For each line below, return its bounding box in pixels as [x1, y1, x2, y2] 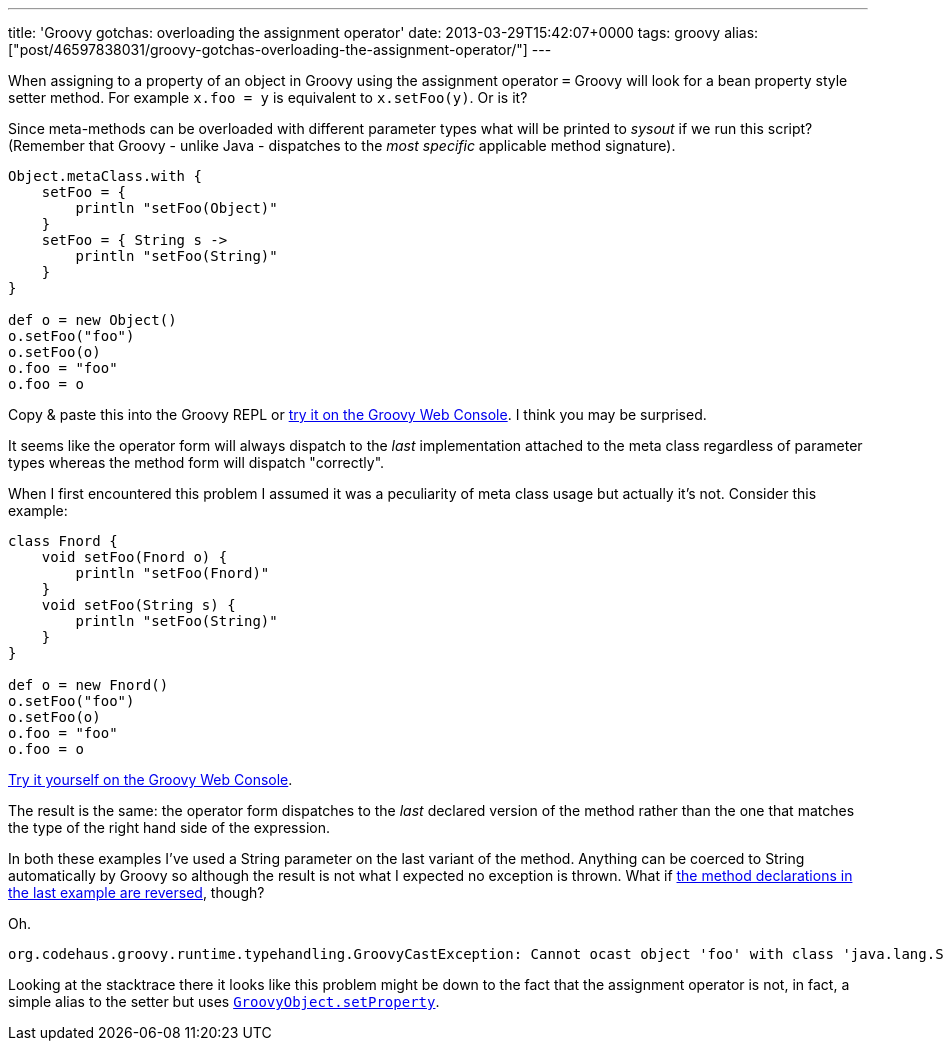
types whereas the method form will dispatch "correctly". [8, 454, 385, 471]
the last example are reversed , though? [8, 884, 265, 901]
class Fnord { [8, 533, 118, 549]
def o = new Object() [8, 312, 177, 328]
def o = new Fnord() [8, 677, 169, 693]
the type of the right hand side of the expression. [8, 819, 330, 836]
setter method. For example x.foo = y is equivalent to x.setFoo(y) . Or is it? [8, 89, 528, 106]
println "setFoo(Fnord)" [75, 565, 270, 581]
